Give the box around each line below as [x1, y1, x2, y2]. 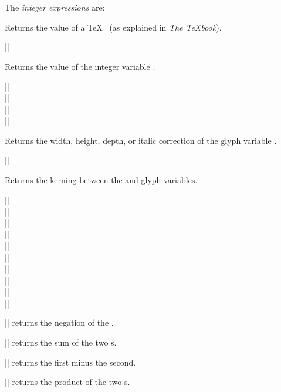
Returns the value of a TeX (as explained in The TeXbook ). [5, 21, 222, 33]
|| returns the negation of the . [5, 316, 114, 329]
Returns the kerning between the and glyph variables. [5, 173, 198, 185]
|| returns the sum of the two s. [5, 336, 117, 349]
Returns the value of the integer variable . [5, 60, 155, 72]
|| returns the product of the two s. [5, 376, 130, 388]
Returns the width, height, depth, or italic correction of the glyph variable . [5, 134, 277, 146]
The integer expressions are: [5, 1, 105, 13]
